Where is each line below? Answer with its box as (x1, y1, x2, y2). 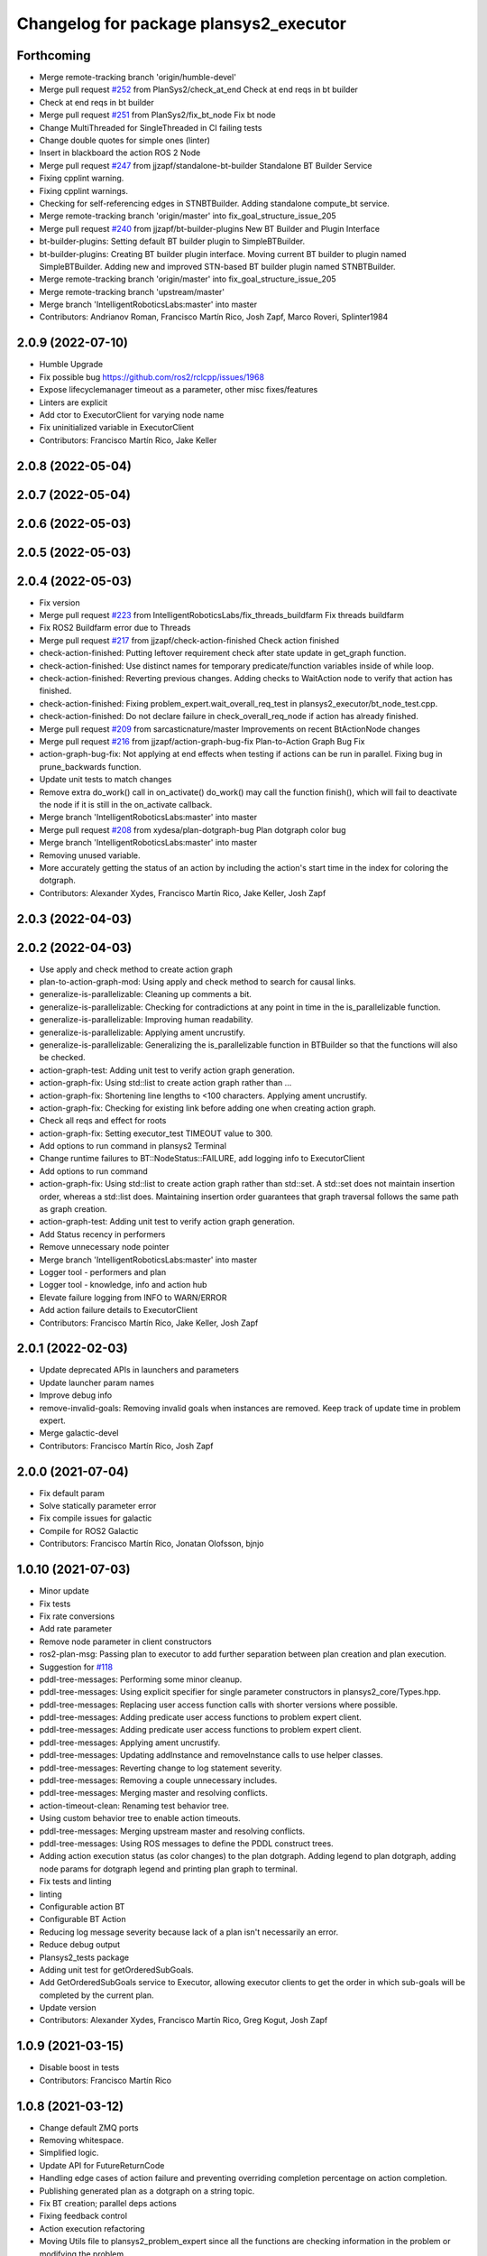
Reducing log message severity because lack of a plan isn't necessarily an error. (39, 1927, 338, 1937)
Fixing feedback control (39, 2211, 128, 2222)
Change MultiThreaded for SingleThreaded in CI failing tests (39, 122, 262, 133)
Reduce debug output (39, 1939, 121, 1950)
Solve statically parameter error (39, 1501, 157, 1512)
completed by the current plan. (39, 1990, 154, 2001)
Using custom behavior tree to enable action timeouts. (39, 1813, 241, 1824)
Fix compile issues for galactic (39, 1512, 152, 1524)
